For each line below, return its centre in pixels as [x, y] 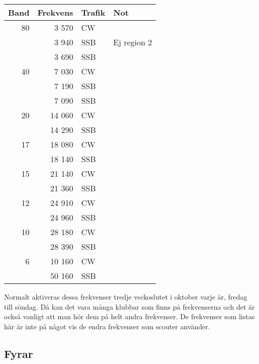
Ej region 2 [133, 42]
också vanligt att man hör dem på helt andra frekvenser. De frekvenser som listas [129, 316]
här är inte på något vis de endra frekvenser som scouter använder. [107, 326]
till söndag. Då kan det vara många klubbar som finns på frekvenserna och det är [129, 306]
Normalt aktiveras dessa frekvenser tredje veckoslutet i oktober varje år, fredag [126, 297]
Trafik [93, 12]
